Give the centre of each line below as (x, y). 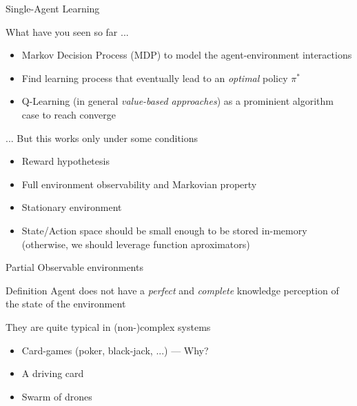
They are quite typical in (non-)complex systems (108, 326)
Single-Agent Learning (53, 8)
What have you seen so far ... (67, 31)
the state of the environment (66, 304)
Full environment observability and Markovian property (139, 184)
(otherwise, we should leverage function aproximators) (136, 244)
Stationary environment (72, 207)
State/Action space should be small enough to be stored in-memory (164, 230)
